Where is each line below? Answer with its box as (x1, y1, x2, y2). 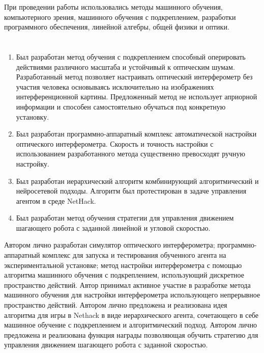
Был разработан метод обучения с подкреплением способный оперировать (16, 51, 246, 62)
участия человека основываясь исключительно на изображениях (16, 81, 214, 92)
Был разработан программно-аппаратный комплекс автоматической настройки (16, 128, 257, 139)
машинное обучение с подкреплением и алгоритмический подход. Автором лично (4, 319, 257, 330)
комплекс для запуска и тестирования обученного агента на (42, 250, 226, 260)
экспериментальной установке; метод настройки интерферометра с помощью (4, 259, 242, 270)
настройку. (16, 158, 49, 169)
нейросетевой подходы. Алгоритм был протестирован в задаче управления (16, 185, 247, 196)
